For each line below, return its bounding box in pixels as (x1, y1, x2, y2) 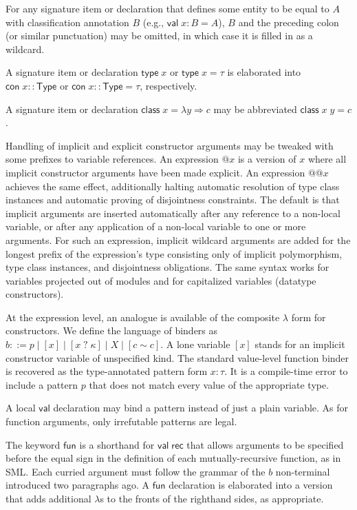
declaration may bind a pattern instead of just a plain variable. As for (53, 400, 349, 415)
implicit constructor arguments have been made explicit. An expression (6, 165, 305, 179)
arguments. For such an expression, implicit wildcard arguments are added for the (6, 232, 351, 247)
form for (291, 309, 326, 324)
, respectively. (140, 78, 197, 92)
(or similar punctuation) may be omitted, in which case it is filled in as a (6, 28, 313, 43)
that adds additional (6, 491, 91, 505)
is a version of (237, 152, 296, 166)
